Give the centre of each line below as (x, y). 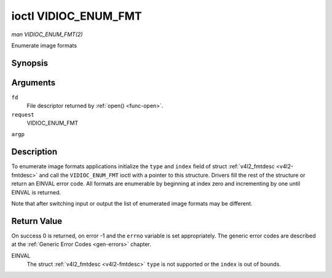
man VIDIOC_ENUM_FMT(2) (47, 34)
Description (34, 152)
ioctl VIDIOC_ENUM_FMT (77, 16)
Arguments (34, 83)
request (23, 114)
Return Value (37, 221)
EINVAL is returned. (36, 192)
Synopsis (30, 63)
